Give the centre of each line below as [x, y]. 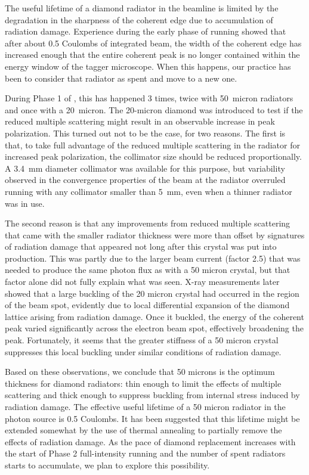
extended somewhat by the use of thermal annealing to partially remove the [143, 430]
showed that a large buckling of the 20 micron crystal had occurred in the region [152, 293]
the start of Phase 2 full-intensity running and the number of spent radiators [145, 453]
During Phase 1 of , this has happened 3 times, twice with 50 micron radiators [149, 98]
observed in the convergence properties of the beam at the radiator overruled [145, 180]
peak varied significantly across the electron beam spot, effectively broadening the [154, 328]
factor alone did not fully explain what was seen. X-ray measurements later [142, 282]
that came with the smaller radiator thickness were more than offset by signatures [155, 235]
